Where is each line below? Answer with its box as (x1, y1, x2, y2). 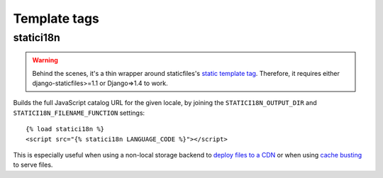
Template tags (13, 11, 99, 26)
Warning (32, 56, 58, 65)
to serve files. (13, 160, 53, 169)
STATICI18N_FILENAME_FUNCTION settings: (13, 109, 145, 117)
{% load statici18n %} (26, 125, 105, 133)
